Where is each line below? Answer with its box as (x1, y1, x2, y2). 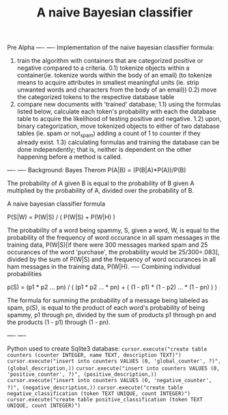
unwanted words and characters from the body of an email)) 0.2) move (16, 85, 217, 94)
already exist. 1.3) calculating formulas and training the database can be (16, 138, 220, 146)
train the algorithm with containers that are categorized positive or (16, 57, 203, 65)
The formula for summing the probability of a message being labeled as (7, 296, 208, 304)
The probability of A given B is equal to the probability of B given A (7, 179, 195, 187)
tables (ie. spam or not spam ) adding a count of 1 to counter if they (16, 129, 201, 139)
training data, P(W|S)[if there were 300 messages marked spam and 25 (7, 241, 208, 249)
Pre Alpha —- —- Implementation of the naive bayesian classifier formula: (7, 43, 214, 52)
